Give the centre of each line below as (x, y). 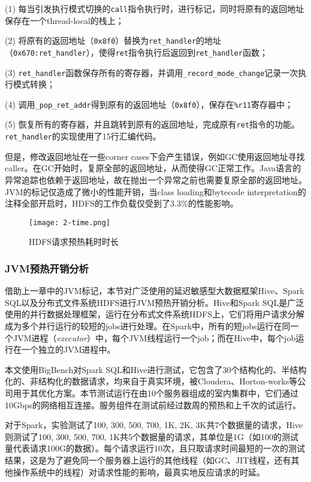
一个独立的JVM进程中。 (68, 349)
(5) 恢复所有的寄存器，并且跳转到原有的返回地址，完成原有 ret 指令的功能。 (153, 124)
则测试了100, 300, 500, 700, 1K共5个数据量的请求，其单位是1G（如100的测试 (152, 436)
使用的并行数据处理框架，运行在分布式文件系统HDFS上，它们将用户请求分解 (155, 314)
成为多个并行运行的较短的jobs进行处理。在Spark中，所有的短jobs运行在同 (148, 326)
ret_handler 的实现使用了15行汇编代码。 (83, 136)
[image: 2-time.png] (70, 222)
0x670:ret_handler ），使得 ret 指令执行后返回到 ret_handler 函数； (141, 52)
